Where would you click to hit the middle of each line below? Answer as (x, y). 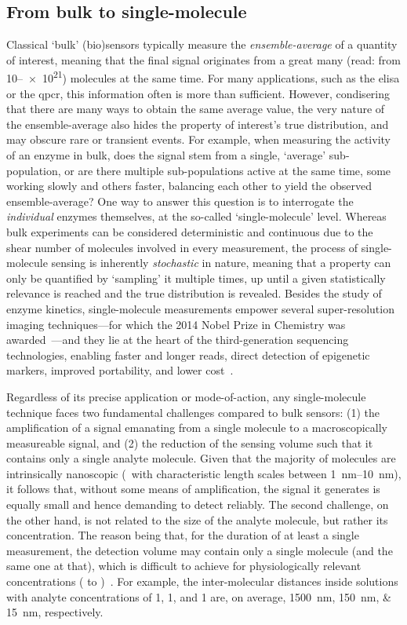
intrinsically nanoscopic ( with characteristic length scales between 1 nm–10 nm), (204, 473)
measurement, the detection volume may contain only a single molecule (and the (200, 550)
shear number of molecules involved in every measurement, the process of (182, 247)
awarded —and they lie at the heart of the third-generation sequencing (178, 340)
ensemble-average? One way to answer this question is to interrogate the (180, 201)
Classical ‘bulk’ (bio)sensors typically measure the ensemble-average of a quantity (202, 44)
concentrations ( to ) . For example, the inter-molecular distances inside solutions (202, 581)
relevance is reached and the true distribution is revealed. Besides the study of (194, 293)
